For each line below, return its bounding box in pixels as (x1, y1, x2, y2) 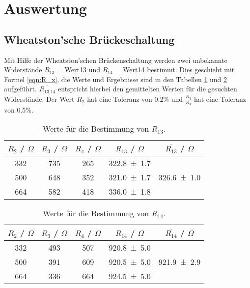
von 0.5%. (4, 105, 33, 115)
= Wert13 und (57, 64, 101, 75)
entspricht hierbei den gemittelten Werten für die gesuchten (58, 84, 237, 94)
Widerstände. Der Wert (4, 93, 75, 104)
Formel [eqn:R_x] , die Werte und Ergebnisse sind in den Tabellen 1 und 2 (4, 74, 227, 84)
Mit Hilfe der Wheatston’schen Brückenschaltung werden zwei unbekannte (4, 55, 227, 65)
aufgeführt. (4, 84, 37, 94)
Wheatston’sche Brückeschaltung (4, 31, 175, 47)
